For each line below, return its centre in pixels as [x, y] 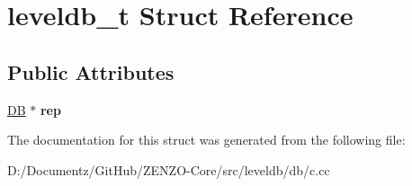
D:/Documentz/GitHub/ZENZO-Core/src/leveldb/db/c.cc [169, 169]
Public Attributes [91, 71]
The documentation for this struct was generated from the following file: [206, 140]
